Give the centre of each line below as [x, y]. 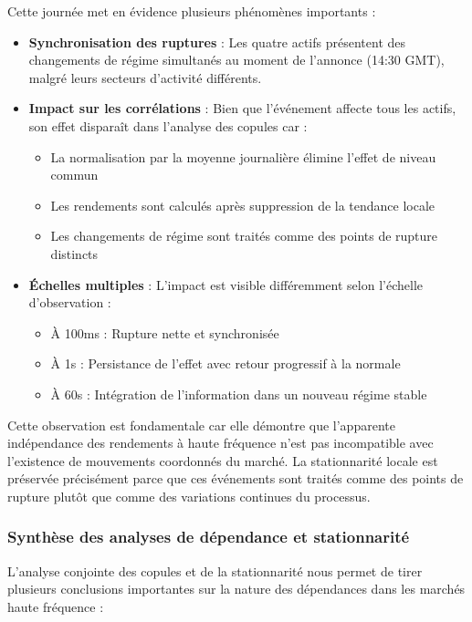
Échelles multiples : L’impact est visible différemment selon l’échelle [226, 284]
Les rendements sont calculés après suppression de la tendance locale [243, 205]
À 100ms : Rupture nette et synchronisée [165, 332]
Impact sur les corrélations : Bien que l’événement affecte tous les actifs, [242, 108]
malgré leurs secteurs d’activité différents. [145, 77]
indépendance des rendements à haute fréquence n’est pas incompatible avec [220, 443]
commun [74, 175]
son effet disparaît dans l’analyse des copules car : [168, 125]
